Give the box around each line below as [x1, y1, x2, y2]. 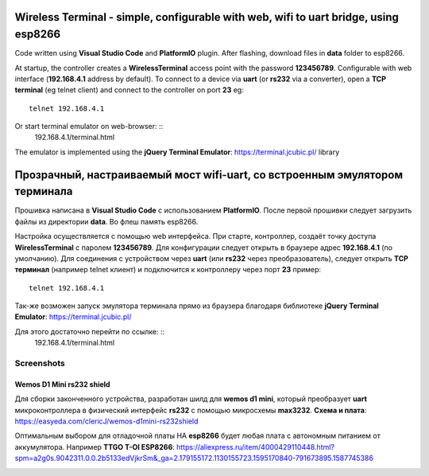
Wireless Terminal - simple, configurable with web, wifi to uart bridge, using [14, 10, 399, 24]
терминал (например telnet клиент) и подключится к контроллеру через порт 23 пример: [14, 265, 322, 275]
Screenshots [14, 358, 65, 369]
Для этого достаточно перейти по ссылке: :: [14, 326, 165, 336]
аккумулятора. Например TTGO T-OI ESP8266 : [14, 442, 175, 451]
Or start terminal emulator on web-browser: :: [14, 122, 164, 131]
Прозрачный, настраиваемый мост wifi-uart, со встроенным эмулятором [14, 168, 404, 181]
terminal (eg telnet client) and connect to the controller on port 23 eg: [14, 85, 244, 95]
